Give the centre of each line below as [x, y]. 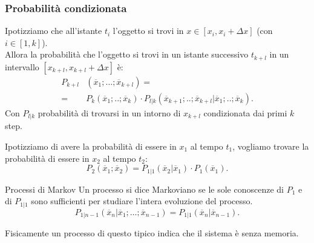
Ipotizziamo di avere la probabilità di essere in [91, 146]
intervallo [22, 66]
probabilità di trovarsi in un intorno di [109, 112]
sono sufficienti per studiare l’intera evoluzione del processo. [142, 201]
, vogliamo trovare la [271, 146]
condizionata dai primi [245, 112]
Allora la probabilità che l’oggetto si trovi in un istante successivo [127, 54]
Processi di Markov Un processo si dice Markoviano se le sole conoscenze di [144, 189]
